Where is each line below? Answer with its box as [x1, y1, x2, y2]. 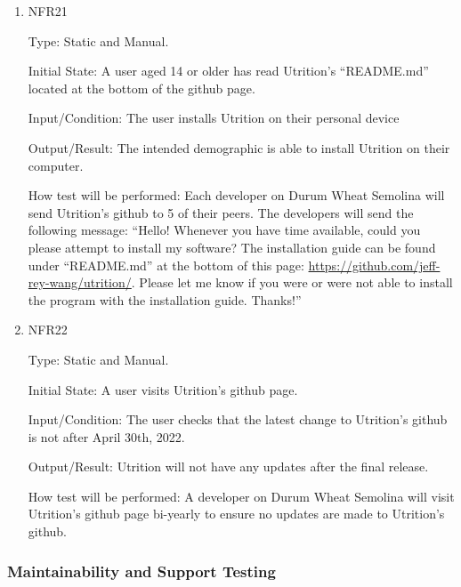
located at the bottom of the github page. [28, 78, 255, 97]
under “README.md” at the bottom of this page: [28, 255, 304, 274]
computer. [28, 156, 84, 174]
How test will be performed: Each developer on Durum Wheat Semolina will [28, 186, 445, 205]
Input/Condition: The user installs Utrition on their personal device [28, 109, 400, 127]
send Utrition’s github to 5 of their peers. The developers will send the [28, 203, 414, 221]
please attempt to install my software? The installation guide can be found [28, 237, 436, 256]
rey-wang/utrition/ [28, 273, 132, 292]
